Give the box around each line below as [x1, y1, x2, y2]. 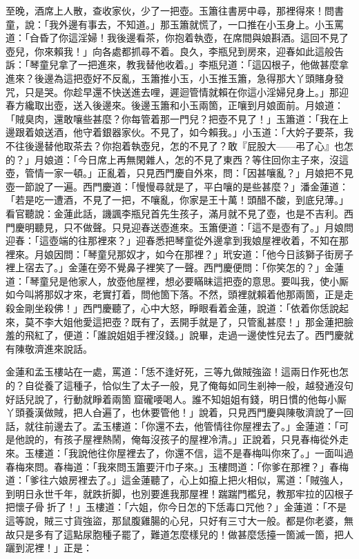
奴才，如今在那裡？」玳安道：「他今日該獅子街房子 [126, 246, 353, 261]
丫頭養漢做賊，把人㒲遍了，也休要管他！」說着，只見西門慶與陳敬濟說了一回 [6, 405, 353, 420]
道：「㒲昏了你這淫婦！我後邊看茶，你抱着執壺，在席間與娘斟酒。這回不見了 [6, 30, 349, 45]
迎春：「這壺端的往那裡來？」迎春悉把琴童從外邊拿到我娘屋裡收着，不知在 [6, 233, 339, 248]
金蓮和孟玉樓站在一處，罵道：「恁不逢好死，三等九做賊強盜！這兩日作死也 [6, 364, 339, 379]
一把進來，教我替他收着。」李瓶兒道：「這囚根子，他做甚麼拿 [77, 57, 349, 72]
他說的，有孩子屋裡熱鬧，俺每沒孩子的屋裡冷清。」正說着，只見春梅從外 [14, 432, 339, 447]
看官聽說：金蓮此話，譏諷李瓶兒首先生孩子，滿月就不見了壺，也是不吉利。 [6, 206, 344, 220]
